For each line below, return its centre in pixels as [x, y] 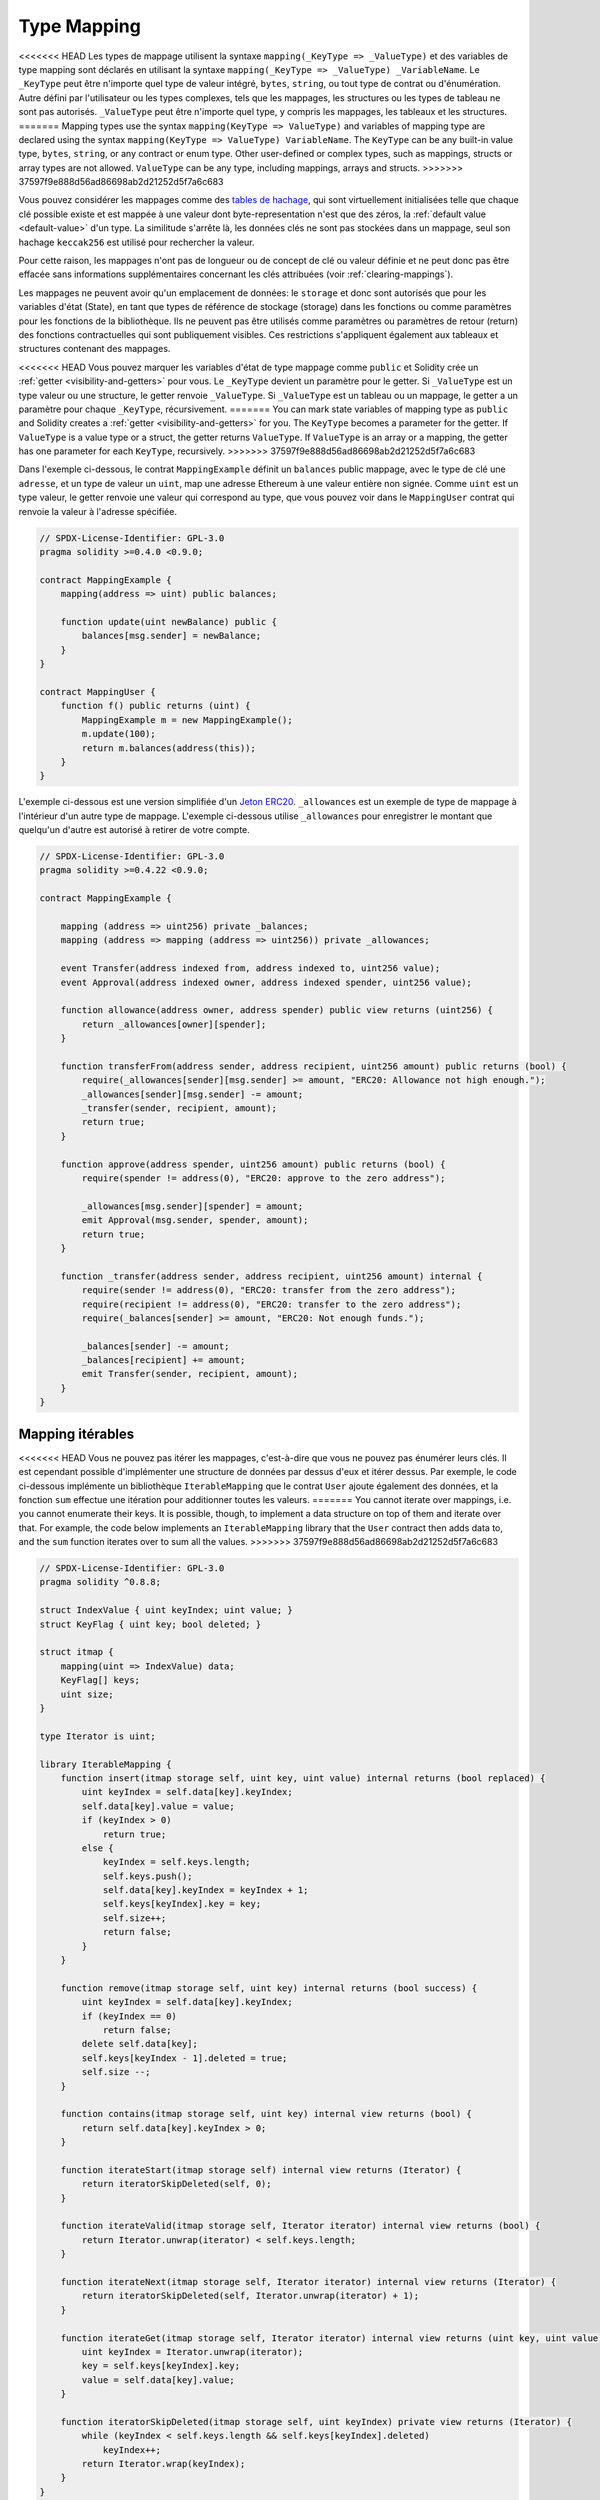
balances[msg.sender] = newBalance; [171, 636]
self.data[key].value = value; [158, 1806]
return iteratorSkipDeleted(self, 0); [176, 2184]
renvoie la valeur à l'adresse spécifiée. [97, 511]
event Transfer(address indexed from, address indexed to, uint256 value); [250, 968]
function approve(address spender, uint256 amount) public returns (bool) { [253, 1164]
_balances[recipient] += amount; [163, 1360]
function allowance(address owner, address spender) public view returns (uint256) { [277, 1010]
